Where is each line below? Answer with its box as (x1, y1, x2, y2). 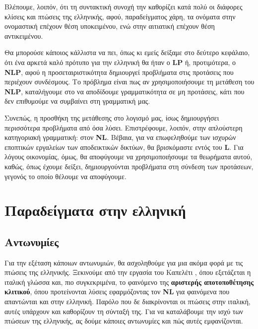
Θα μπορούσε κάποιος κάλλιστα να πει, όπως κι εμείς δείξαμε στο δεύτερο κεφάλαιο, (4, 47, 250, 58)
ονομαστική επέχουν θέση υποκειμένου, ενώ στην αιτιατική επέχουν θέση (4, 21, 215, 31)
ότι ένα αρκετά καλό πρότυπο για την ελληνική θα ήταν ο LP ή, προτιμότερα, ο (4, 57, 236, 67)
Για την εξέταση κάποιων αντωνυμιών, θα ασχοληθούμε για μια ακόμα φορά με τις (4, 257, 243, 267)
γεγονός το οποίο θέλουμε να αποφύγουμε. (4, 171, 127, 181)
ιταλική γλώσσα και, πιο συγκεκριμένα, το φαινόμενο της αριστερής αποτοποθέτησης (4, 276, 254, 287)
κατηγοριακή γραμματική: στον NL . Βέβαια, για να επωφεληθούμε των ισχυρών (4, 132, 236, 142)
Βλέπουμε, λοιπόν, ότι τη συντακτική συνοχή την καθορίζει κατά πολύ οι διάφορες (4, 1, 243, 11)
